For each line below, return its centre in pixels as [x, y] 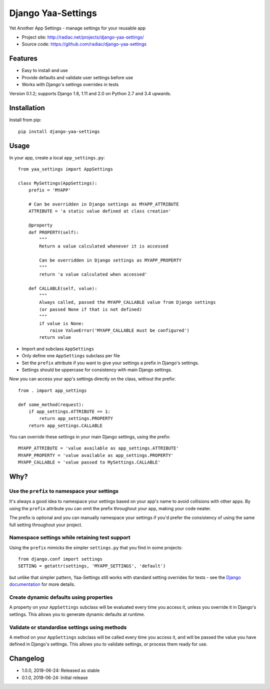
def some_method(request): [51, 404]
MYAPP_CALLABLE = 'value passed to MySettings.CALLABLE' [89, 463]
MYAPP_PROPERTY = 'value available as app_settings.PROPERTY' [96, 455]
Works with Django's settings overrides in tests [70, 85]
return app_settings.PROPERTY [76, 419]
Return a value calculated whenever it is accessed [104, 246]
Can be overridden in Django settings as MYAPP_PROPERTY [110, 260]
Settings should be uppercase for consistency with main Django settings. [97, 370]
